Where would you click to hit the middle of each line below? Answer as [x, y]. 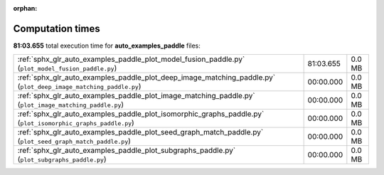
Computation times [57, 28]
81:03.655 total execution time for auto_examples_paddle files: [107, 46]
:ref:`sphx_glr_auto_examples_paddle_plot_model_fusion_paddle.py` [131, 59]
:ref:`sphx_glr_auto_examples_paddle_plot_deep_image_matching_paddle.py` [146, 78]
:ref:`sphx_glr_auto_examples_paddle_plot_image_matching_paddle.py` [136, 96]
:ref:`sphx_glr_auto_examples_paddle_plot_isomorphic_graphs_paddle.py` [141, 114]
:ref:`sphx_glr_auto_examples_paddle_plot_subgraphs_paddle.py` [127, 151]
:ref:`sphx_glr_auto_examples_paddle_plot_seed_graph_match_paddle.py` [140, 132]
